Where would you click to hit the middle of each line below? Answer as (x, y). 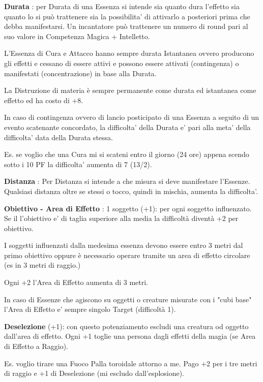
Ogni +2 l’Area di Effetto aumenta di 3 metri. (76, 282)
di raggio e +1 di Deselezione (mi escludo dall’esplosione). (94, 373)
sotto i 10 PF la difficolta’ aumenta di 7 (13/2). (78, 164)
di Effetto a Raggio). (36, 346)
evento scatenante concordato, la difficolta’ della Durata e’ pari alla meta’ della (127, 127)
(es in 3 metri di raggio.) (42, 265)
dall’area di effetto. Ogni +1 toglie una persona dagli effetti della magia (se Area (130, 336)
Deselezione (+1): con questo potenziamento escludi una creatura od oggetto (126, 326)
